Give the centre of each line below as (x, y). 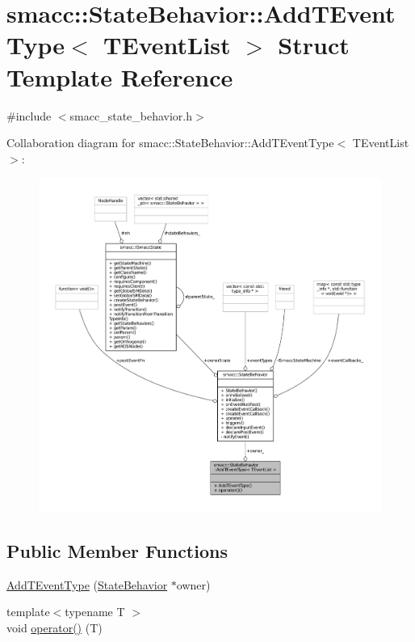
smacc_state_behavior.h (131, 115)
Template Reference (120, 76)
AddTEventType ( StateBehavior (87, 584)
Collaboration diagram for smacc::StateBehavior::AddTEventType (170, 143)
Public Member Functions (117, 551)
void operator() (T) (54, 628)
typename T (95, 612)
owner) (193, 584)
